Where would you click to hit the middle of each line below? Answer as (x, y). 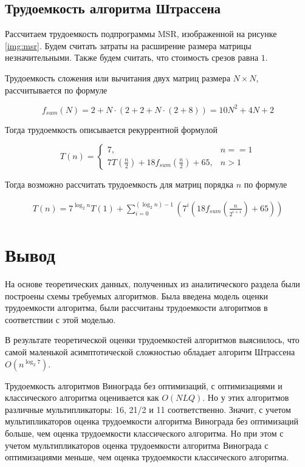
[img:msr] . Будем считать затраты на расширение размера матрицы (128, 45)
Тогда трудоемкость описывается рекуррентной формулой (111, 129)
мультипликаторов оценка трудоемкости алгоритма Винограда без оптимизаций (152, 421)
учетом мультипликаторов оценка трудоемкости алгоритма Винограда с (137, 445)
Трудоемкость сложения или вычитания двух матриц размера (118, 77)
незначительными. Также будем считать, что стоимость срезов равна (132, 57)
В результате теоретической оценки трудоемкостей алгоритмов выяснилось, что (152, 340)
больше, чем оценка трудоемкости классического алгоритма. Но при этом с (144, 433)
